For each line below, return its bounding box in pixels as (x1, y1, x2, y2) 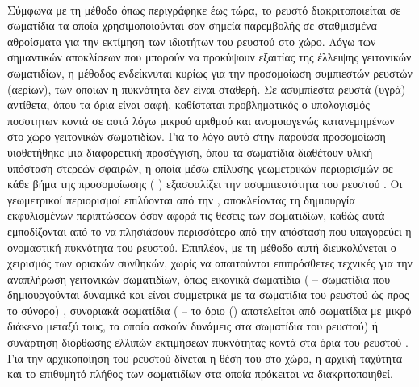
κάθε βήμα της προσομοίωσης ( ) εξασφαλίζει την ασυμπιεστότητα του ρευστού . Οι (7, 175, 403, 192)
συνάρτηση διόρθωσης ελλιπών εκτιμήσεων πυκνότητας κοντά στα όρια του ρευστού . (7, 334, 409, 351)
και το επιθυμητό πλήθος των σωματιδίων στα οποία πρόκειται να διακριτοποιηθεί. (7, 365, 393, 382)
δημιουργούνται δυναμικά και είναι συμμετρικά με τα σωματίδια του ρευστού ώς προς (7, 286, 409, 303)
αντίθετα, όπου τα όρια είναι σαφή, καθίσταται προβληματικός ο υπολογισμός (7, 96, 370, 113)
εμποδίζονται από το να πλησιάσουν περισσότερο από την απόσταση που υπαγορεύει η (7, 222, 412, 239)
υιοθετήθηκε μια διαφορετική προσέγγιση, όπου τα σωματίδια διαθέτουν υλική (7, 143, 373, 160)
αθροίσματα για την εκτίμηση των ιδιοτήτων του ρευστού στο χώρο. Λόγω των (7, 32, 376, 49)
